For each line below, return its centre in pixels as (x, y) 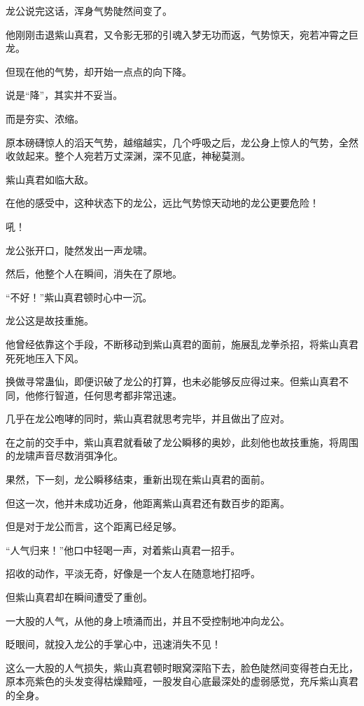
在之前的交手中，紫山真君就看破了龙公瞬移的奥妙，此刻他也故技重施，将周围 (182, 442)
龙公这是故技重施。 (50, 320)
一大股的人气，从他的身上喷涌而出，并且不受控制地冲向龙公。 (148, 620)
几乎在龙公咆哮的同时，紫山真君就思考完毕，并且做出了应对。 (148, 418)
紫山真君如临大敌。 (50, 179)
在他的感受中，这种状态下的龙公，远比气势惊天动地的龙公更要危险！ (162, 203)
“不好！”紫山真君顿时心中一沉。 (79, 297)
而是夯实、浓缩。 (45, 118)
